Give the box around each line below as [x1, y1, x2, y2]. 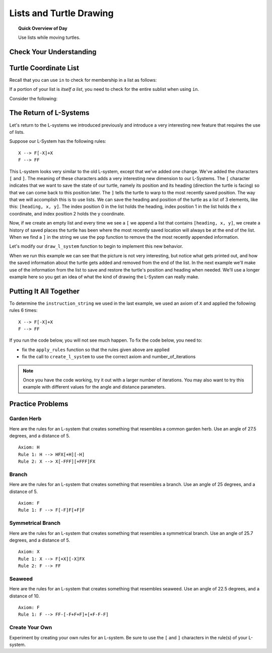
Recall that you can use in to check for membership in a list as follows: [9, 77, 157, 83]
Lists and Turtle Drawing [9, 8, 114, 19]
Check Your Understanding [9, 47, 97, 56]
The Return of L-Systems [9, 108, 90, 117]
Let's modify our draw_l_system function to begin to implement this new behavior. [9, 243, 183, 249]
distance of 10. [9, 593, 40, 599]
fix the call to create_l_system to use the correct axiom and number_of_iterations [22, 354, 196, 360]
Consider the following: [9, 95, 58, 101]
